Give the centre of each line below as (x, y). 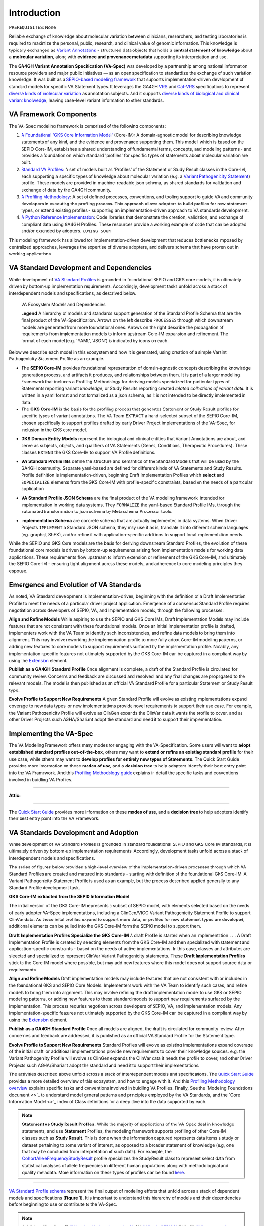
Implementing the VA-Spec (51, 733)
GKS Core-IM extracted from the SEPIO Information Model (69, 896)
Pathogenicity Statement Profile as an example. (57, 359)
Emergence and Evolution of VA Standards (75, 585)
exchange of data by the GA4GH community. (66, 190)
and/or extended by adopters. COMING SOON (66, 231)
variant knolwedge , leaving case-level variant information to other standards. (87, 100)
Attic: (15, 796)
